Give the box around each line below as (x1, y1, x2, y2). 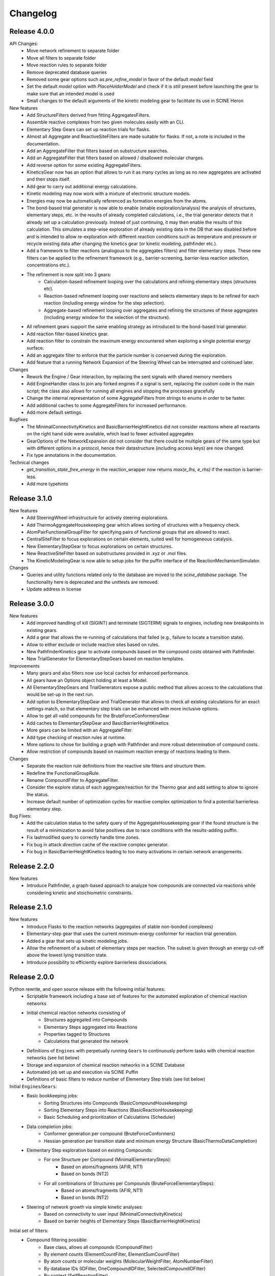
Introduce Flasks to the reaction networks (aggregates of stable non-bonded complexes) (26, 923, 213, 929)
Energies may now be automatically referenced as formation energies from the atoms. (26, 198, 207, 204)
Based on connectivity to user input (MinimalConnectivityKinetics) (44, 1211, 183, 1217)
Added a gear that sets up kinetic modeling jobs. (26, 938, 128, 944)
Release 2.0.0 (9, 972, 54, 981)
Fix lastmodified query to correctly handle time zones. (26, 835, 140, 841)
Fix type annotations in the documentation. (26, 452, 117, 458)
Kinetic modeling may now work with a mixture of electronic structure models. (26, 190, 191, 197)
